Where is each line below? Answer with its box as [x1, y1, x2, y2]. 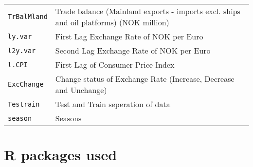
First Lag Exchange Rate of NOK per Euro [55, 31, 203, 42]
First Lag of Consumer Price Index [55, 59, 175, 70]
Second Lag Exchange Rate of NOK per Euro [55, 45, 211, 56]
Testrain [8, 100, 40, 108]
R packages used [4, 145, 117, 165]
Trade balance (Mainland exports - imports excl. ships [55, 5, 240, 17]
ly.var [8, 32, 32, 40]
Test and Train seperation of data [55, 98, 170, 110]
